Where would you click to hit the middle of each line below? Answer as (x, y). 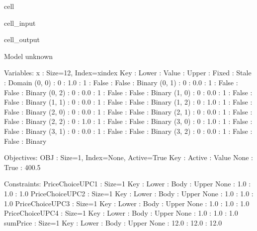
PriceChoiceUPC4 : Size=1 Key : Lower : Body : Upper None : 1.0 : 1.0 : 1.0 (121, 213)
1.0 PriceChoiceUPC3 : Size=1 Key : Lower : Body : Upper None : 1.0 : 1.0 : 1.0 (127, 203)
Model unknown (29, 56)
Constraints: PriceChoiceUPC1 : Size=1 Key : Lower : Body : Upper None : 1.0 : (128, 184)
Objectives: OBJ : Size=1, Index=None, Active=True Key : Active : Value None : (128, 157)
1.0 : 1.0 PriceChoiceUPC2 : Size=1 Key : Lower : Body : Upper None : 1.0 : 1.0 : (129, 193)
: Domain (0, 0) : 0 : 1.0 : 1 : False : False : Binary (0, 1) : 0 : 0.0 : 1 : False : (121, 82)
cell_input (20, 23)
